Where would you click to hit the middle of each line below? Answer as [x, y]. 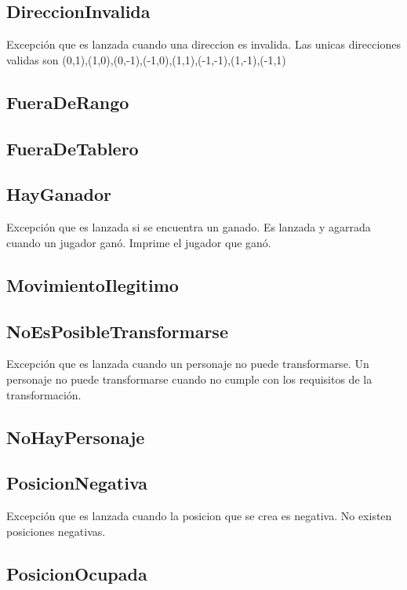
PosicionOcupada [77, 573]
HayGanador [59, 194]
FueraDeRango [68, 102]
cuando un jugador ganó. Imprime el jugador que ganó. [139, 242]
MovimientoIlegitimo [93, 284]
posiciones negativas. [56, 531]
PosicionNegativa [77, 483]
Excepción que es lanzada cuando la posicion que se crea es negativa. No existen [199, 516]
